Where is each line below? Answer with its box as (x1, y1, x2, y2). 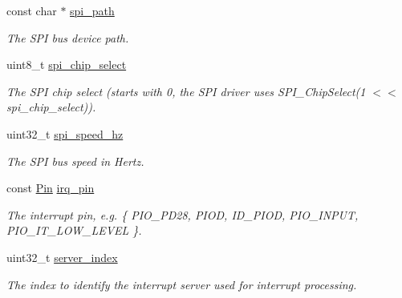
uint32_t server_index (6, 248, 118, 265)
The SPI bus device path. (6, 29, 129, 46)
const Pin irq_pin (6, 179, 95, 196)
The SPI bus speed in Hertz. (6, 152, 144, 169)
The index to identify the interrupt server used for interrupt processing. (6, 276, 357, 292)
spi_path (70, 2, 115, 18)
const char (6, 2, 57, 18)
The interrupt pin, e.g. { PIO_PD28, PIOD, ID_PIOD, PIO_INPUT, (6, 206, 359, 223)
